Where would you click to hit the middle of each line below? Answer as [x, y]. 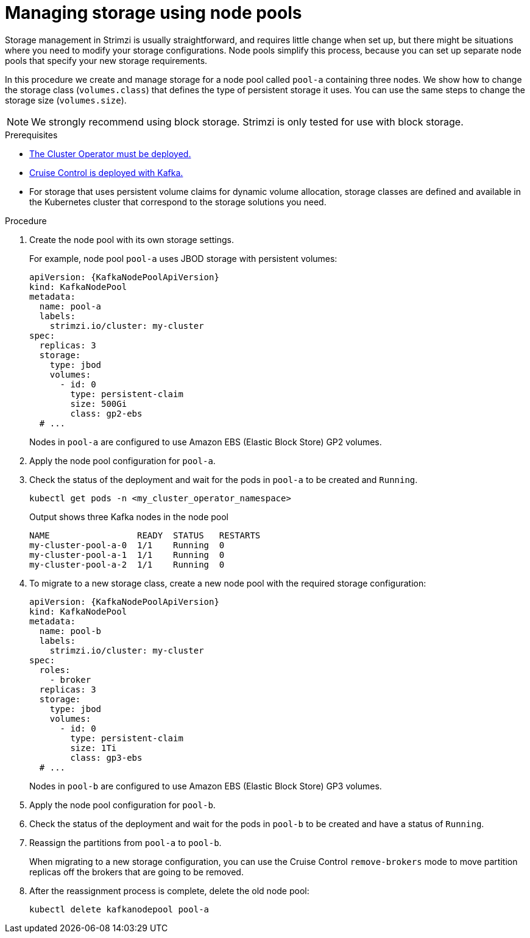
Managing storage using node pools [154, 13]
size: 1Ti [94, 748]
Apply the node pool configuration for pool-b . [122, 805]
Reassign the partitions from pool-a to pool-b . [125, 842]
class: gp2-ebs [106, 413]
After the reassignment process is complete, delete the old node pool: [169, 890]
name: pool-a [70, 306]
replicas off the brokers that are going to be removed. [136, 872]
